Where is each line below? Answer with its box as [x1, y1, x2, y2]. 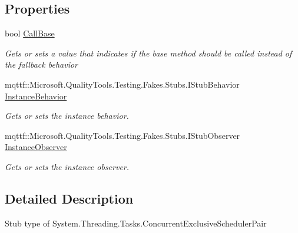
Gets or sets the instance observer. [5, 160, 130, 172]
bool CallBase [5, 27, 55, 39]
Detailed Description [5, 189, 134, 207]
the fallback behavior [5, 58, 78, 71]
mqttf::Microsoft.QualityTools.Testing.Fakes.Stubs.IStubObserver [5, 129, 240, 141]
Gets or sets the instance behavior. [5, 109, 129, 122]
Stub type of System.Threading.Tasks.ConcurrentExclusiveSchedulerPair [5, 217, 267, 229]
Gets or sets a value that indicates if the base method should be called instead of [5, 46, 292, 59]
